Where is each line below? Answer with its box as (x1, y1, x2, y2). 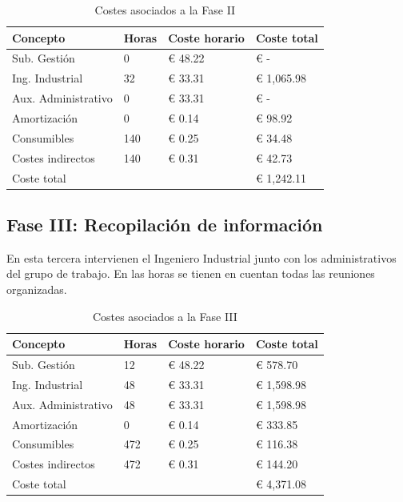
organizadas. (6, 280, 67, 297)
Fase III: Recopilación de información (6, 211, 323, 236)
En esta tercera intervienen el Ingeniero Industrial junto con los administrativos (6, 249, 397, 266)
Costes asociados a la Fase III (92, 307, 237, 324)
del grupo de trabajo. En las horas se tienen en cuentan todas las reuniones (6, 265, 375, 282)
